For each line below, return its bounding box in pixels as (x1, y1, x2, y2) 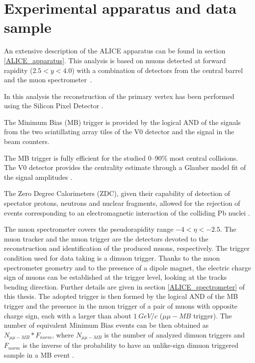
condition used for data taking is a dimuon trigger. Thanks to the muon (4, 253, 220, 263)
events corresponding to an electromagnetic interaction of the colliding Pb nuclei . (4, 207, 250, 218)
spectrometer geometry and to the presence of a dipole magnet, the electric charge (4, 262, 251, 272)
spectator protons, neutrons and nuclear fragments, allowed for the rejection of (4, 198, 240, 208)
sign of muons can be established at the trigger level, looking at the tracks (4, 272, 227, 282)
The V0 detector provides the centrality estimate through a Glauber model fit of (4, 162, 246, 172)
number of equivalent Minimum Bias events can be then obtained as (4, 320, 209, 330)
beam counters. (4, 136, 50, 146)
